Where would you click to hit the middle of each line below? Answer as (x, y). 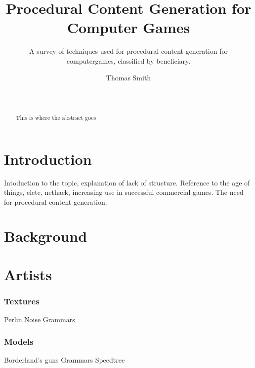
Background (46, 236)
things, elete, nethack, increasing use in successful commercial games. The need (124, 192)
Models (19, 341)
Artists (28, 275)
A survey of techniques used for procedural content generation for (128, 51)
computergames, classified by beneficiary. (128, 60)
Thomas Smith (128, 77)
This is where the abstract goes (56, 118)
